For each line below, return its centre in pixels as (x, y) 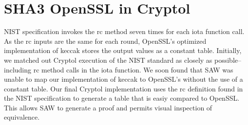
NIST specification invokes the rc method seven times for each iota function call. (124, 31)
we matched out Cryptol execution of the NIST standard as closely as (108, 60)
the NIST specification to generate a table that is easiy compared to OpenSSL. (122, 98)
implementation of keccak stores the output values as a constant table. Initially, (123, 50)
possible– (228, 60)
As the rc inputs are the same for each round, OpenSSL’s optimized (105, 41)
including (18, 69)
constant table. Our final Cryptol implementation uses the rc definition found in (124, 88)
